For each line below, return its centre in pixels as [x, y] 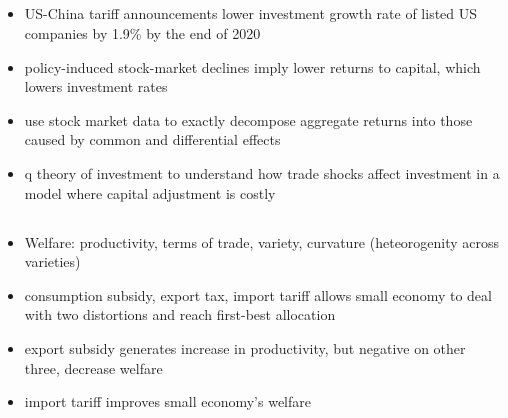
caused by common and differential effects [152, 139]
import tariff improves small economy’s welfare [167, 401]
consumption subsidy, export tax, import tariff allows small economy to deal [258, 294]
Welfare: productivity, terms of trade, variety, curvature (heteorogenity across [262, 241]
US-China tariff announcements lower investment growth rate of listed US [251, 13]
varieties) [52, 261]
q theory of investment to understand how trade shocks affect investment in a [262, 172]
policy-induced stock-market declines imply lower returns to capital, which [252, 66]
